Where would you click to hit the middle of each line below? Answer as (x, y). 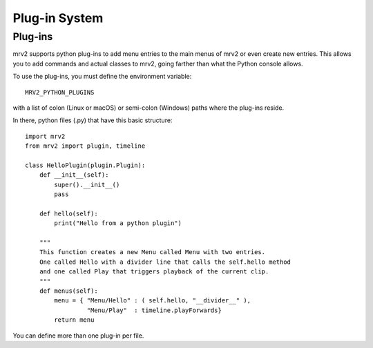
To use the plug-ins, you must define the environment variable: (102, 77)
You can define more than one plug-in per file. (78, 336)
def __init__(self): (74, 175)
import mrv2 (45, 136)
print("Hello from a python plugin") (118, 223)
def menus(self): (68, 291)
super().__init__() (87, 184)
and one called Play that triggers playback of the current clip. (154, 272)
